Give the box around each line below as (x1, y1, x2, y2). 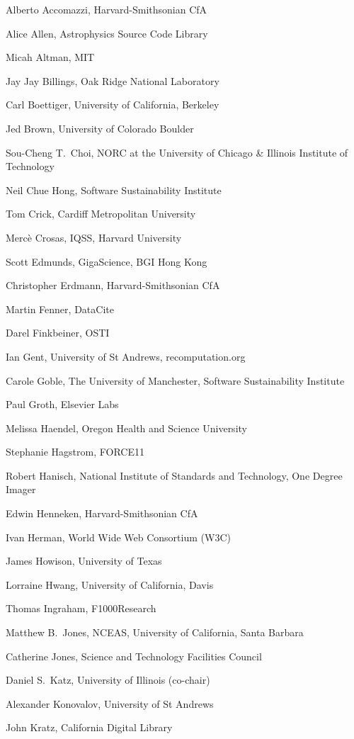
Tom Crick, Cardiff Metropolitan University (6, 206, 196, 221)
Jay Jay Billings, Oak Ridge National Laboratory (6, 73, 219, 88)
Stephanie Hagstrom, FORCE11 (6, 444, 144, 459)
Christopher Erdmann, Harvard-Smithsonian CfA (6, 278, 220, 293)
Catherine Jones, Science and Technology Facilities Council (6, 648, 262, 663)
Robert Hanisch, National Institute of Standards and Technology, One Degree (6, 468, 343, 483)
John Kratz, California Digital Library (6, 720, 173, 735)
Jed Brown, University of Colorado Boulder (6, 120, 194, 135)
